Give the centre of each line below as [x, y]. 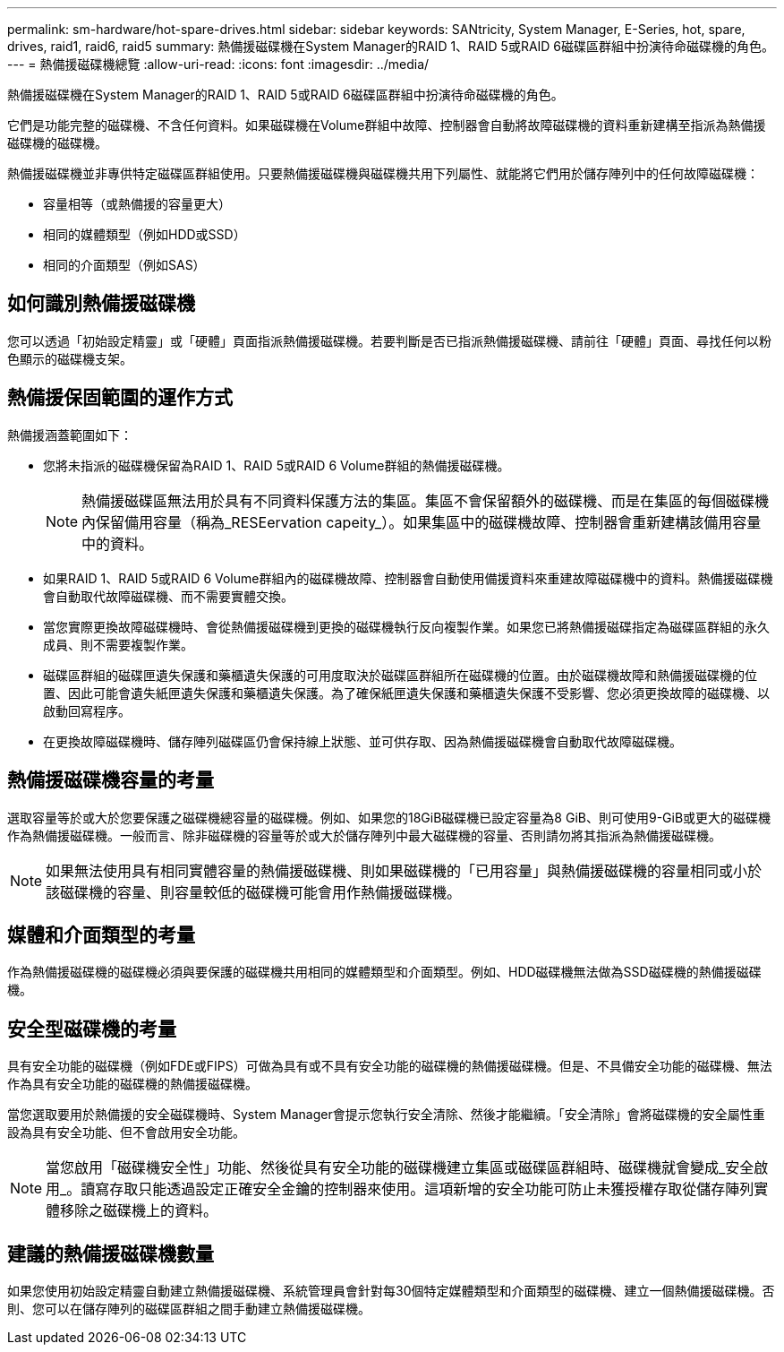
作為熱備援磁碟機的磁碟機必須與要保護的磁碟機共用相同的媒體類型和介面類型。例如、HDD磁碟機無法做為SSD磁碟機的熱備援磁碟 [384, 972]
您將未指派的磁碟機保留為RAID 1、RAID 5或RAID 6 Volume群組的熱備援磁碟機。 [277, 465]
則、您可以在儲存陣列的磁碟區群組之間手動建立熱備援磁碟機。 [189, 1309]
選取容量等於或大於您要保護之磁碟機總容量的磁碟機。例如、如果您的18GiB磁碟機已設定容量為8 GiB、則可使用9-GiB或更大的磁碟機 [389, 817]
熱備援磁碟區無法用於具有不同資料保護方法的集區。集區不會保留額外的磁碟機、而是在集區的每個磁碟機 [426, 500]
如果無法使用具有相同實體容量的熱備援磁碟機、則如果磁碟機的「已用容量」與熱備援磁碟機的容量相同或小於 [404, 870]
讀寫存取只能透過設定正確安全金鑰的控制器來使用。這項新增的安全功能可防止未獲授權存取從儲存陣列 [418, 1189]
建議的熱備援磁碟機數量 [111, 1253]
